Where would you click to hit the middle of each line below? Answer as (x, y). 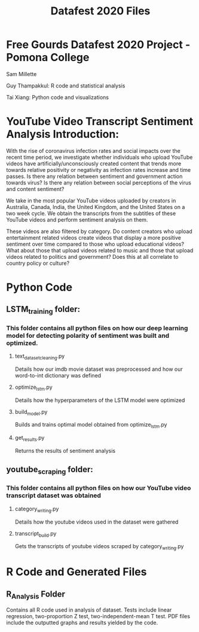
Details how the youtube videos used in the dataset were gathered (97, 522)
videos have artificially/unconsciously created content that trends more (94, 164)
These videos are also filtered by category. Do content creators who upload (99, 231)
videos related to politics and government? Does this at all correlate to (92, 256)
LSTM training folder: (43, 310)
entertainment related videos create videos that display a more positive (94, 237)
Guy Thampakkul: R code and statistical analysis (66, 86)
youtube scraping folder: (50, 470)
